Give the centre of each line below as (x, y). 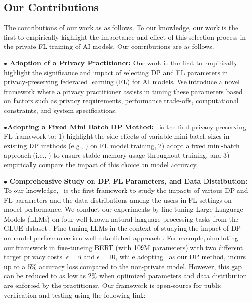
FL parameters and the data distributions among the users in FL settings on (118, 199)
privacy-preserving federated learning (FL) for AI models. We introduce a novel (122, 82)
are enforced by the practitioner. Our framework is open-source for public (113, 285)
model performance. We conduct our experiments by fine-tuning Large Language (124, 209)
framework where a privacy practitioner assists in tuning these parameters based (123, 91)
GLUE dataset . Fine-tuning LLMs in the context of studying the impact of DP (123, 228)
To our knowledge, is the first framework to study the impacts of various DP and (126, 190)
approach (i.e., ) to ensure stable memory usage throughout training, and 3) (117, 155)
